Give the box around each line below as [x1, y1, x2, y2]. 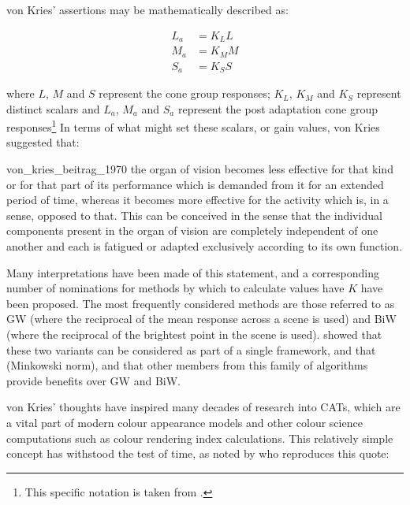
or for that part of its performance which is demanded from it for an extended [6, 176, 384, 192]
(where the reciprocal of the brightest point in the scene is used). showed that [6, 326, 382, 343]
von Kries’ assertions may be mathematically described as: [6, 2, 289, 17]
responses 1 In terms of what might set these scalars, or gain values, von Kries [6, 117, 380, 135]
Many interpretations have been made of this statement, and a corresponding [6, 264, 379, 280]
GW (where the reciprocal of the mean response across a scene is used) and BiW [6, 310, 397, 327]
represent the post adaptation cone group [177, 100, 378, 117]
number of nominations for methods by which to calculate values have [6, 280, 345, 296]
